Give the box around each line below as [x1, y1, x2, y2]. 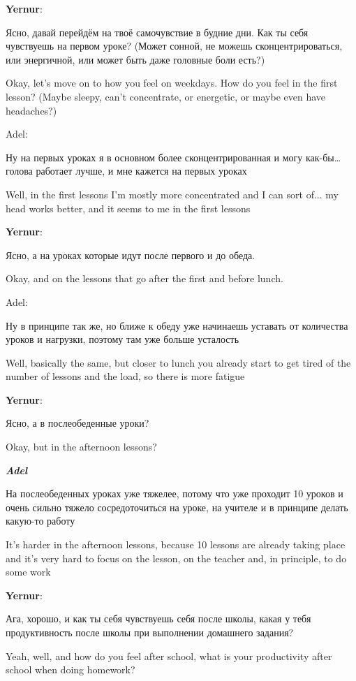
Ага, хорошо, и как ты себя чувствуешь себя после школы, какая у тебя [6, 611, 311, 626]
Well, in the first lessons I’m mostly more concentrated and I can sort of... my [6, 186, 339, 201]
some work [6, 564, 51, 579]
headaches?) [6, 103, 57, 117]
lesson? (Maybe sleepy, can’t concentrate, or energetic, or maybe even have [6, 89, 326, 103]
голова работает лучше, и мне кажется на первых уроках [6, 163, 247, 178]
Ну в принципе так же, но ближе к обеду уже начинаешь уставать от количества [6, 318, 348, 332]
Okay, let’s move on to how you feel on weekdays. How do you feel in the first [6, 75, 338, 90]
